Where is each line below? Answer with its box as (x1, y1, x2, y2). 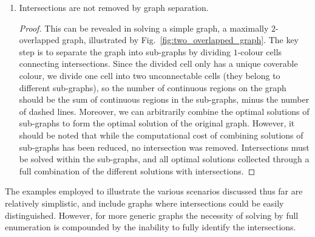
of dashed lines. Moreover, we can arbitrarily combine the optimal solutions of (19, 105, 310, 117)
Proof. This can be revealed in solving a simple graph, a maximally (19, 21, 269, 34)
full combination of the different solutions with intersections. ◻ (19, 164, 256, 177)
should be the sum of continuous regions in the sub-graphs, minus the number (19, 93, 310, 106)
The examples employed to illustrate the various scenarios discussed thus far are (5, 185, 303, 197)
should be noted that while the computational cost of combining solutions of (19, 128, 303, 141)
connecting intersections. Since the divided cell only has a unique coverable (19, 57, 298, 70)
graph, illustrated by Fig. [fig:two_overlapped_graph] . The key (62, 33, 299, 46)
